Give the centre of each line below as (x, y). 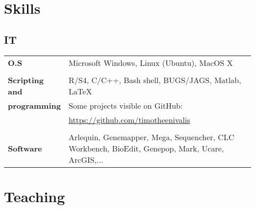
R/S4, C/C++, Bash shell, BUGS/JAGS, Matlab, (155, 80)
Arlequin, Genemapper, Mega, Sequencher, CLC (152, 137)
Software (25, 148)
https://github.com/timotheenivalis (129, 119)
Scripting (26, 80)
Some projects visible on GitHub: (126, 105)
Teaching (35, 196)
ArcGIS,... (86, 159)
